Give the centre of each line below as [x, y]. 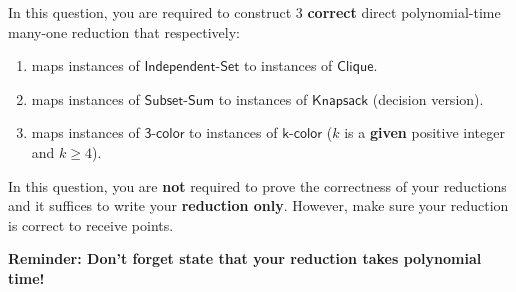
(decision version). [428, 98]
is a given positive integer [424, 132]
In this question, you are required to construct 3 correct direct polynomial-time [254, 12]
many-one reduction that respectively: [124, 31]
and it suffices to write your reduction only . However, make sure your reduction [258, 205]
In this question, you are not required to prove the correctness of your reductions [257, 185]
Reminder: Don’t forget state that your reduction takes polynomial [245, 258]
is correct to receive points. [91, 224]
